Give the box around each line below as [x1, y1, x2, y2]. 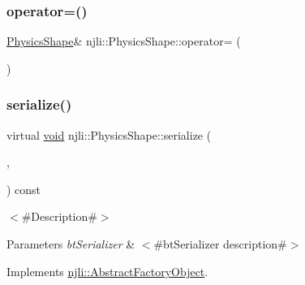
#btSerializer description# [153, 235, 287, 252]
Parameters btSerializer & [6, 235, 135, 252]
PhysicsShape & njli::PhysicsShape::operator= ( [6, 32, 241, 50]
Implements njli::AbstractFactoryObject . [6, 262, 208, 279]
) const [6, 180, 41, 197]
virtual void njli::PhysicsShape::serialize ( [6, 126, 212, 143]
